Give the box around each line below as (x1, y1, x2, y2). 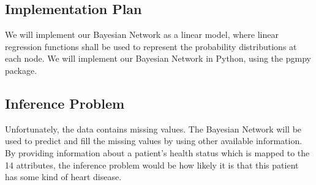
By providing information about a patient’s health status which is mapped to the (5, 146, 310, 159)
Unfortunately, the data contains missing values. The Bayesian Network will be (5, 122, 302, 135)
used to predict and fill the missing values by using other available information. (5, 134, 303, 147)
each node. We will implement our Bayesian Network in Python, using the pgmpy (5, 52, 311, 65)
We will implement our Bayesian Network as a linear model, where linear (5, 28, 279, 41)
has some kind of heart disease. (5, 170, 122, 183)
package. (5, 63, 37, 76)
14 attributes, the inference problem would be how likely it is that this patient (5, 158, 299, 171)
